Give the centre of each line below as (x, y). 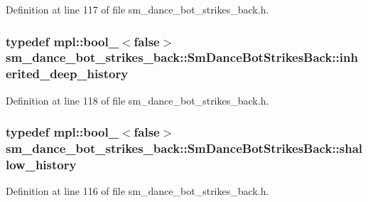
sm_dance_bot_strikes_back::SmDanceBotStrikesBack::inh (182, 57)
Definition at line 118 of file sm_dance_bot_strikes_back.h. (137, 100)
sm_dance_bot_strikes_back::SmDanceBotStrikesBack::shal (184, 148)
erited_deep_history (67, 74)
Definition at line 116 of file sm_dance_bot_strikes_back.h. (137, 191)
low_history (41, 165)
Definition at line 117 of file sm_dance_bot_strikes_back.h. (137, 9)
